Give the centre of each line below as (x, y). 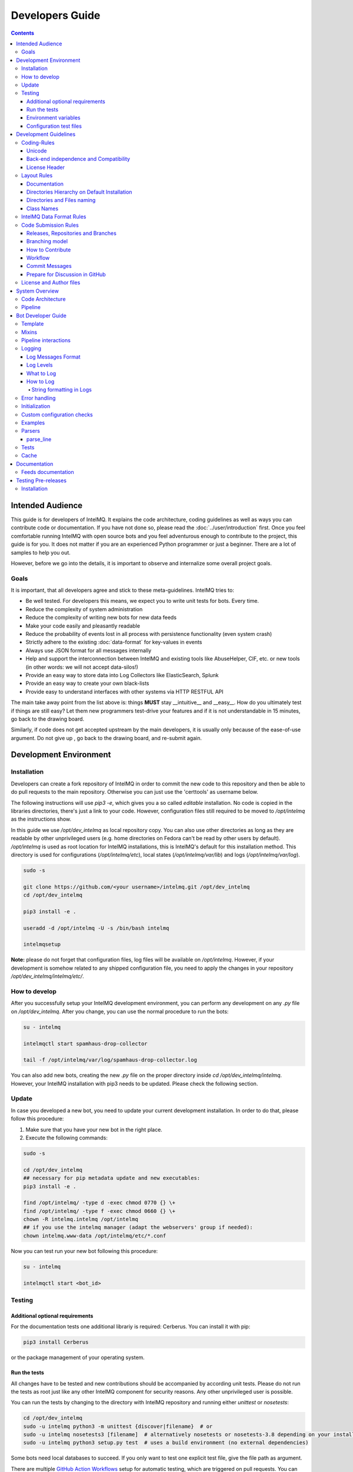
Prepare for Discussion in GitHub (66, 274)
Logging (31, 349)
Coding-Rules (38, 142)
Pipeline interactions (46, 340)
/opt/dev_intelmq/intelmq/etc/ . (48, 976)
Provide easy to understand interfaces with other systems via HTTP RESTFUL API (124, 691)
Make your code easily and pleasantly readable (83, 626)
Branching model (47, 241)
